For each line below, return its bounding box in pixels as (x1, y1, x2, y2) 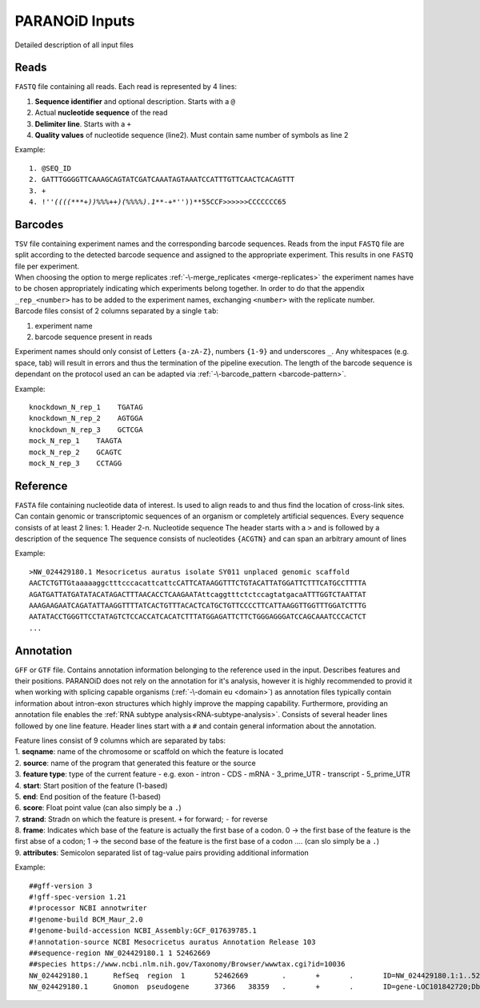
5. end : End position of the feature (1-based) (14, 792, 162, 801)
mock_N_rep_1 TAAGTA (29, 437, 122, 446)
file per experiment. (14, 261, 80, 271)
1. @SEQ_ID (29, 163, 72, 172)
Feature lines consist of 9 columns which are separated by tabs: (14, 736, 226, 745)
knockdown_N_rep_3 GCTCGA (29, 425, 143, 434)
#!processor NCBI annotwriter (29, 904, 148, 913)
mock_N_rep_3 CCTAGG (29, 458, 122, 468)
